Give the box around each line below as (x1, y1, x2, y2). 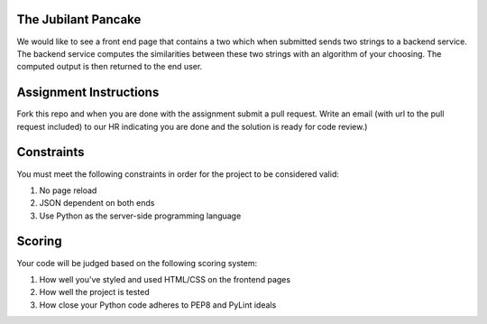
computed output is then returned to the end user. (16, 61, 203, 72)
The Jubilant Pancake (16, 12, 142, 27)
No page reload (39, 185, 97, 196)
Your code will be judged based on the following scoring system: (16, 257, 257, 268)
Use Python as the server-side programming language (39, 210, 242, 221)
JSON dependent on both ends (39, 198, 155, 208)
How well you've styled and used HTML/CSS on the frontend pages (39, 273, 291, 284)
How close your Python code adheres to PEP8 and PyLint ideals (39, 299, 277, 310)
